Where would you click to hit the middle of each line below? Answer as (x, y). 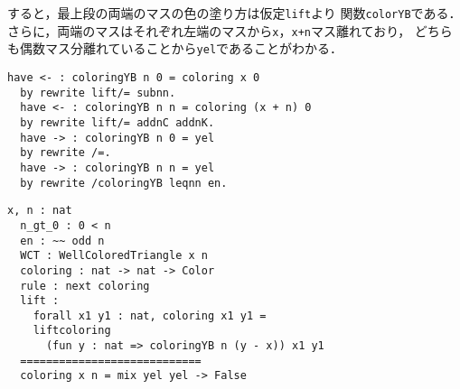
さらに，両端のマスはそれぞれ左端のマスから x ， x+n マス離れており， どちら (230, 30)
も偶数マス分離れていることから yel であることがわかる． (175, 48)
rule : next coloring (85, 286)
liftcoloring (72, 331)
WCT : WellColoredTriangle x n (114, 256)
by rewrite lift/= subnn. (98, 93)
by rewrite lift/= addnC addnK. (117, 122)
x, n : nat (40, 211)
